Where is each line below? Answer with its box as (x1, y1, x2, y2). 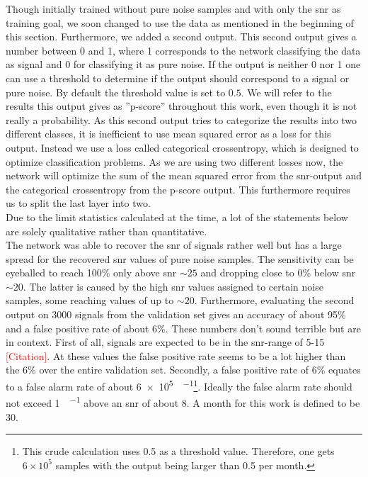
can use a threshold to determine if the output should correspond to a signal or (6, 70, 350, 85)
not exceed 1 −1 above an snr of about (6, 393, 179, 410)
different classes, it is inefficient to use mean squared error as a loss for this (6, 126, 331, 141)
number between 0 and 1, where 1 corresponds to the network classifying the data (6, 43, 361, 57)
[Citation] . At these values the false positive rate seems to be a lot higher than (6, 348, 346, 363)
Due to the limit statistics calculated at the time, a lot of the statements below (6, 209, 348, 224)
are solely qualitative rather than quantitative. (6, 223, 207, 238)
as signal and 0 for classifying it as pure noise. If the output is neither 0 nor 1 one (6, 57, 361, 72)
